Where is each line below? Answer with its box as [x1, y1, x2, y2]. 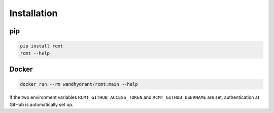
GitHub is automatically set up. [9, 101, 74, 107]
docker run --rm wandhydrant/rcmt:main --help [20, 81, 138, 87]
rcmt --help [20, 50, 50, 56]
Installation [9, 8, 58, 19]
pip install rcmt [20, 43, 63, 49]
